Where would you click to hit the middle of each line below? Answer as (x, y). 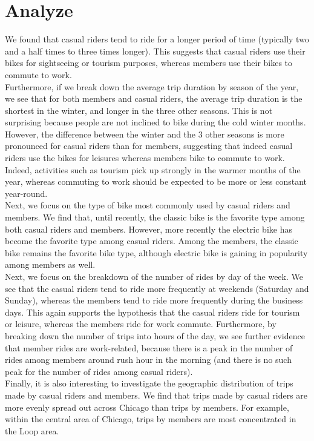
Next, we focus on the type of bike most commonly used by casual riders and (148, 205)
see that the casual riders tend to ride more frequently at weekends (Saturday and (157, 288)
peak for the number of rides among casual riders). (99, 371)
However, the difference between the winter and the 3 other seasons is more (145, 134)
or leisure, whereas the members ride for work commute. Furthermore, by (141, 324)
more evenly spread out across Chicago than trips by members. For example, (147, 407)
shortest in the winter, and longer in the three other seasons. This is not (139, 110)
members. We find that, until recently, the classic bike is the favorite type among (155, 217)
